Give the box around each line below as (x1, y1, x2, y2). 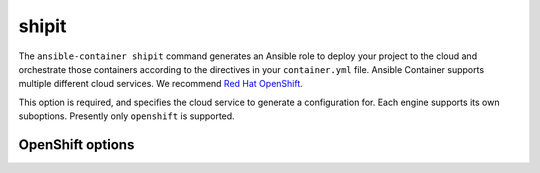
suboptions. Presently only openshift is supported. (18, 110, 235, 122)
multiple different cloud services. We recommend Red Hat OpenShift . (18, 78, 304, 90)
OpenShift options (18, 136, 135, 153)
